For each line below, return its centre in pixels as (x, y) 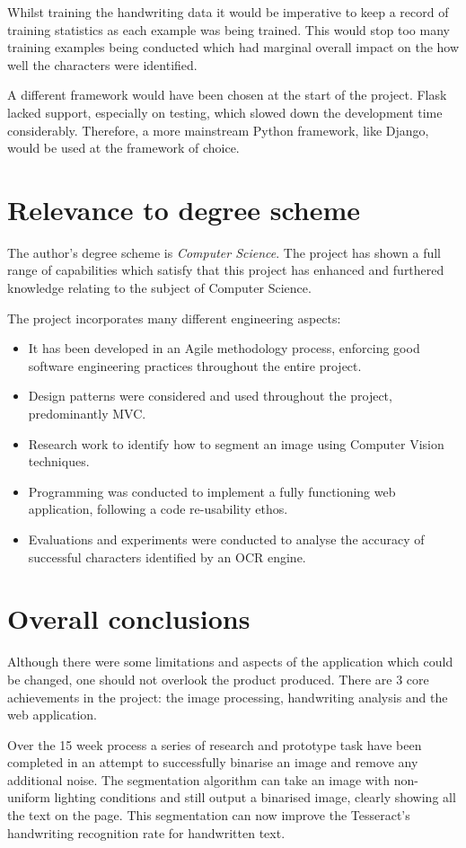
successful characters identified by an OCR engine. (167, 556)
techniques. (59, 461)
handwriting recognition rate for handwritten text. (146, 832)
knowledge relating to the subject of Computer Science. (159, 288)
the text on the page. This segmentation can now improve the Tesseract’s (209, 815)
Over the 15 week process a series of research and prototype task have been (215, 744)
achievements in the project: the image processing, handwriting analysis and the (228, 697)
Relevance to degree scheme (184, 209)
